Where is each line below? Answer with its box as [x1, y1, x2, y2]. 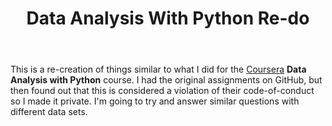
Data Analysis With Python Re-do [26, 7, 310, 30]
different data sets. [10, 106, 88, 118]
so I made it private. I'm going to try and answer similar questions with [10, 95, 300, 107]
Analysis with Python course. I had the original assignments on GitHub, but [10, 74, 323, 86]
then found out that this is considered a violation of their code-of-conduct [10, 85, 315, 97]
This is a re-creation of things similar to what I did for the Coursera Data [10, 63, 307, 76]
